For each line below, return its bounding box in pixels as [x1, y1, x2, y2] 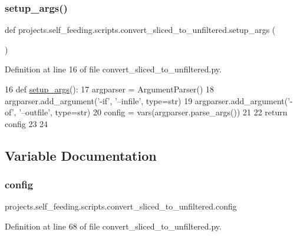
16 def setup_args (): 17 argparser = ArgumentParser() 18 [5, 83, 214, 95]
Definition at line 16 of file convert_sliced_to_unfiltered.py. [5, 63, 222, 75]
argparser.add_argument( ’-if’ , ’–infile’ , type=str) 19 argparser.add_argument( [5, 94, 288, 107]
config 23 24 [5, 117, 48, 129]
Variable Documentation [5, 146, 157, 164]
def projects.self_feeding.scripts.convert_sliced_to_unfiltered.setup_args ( [5, 24, 276, 36]
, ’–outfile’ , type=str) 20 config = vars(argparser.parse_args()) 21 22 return [14, 106, 288, 118]
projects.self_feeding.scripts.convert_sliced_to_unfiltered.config [5, 200, 237, 212]
